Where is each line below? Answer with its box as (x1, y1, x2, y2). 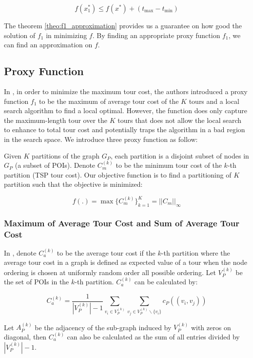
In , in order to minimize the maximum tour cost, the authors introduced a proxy (4, 86, 248, 96)
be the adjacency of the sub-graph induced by (35, 322, 172, 332)
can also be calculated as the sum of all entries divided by (67, 332, 240, 342)
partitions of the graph (32, 150, 100, 160)
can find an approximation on (4, 40, 93, 50)
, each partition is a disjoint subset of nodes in (110, 150, 249, 160)
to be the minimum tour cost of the (116, 160, 222, 170)
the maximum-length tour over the (4, 115, 108, 125)
